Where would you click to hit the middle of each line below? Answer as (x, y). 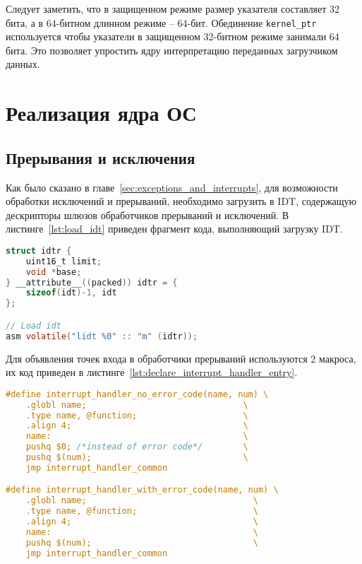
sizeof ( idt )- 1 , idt (71, 293)
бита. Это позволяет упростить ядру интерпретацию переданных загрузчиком (172, 50)
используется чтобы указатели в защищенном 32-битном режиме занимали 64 (173, 36)
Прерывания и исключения (101, 157)
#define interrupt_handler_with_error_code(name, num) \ (142, 490)
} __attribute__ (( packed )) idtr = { (92, 282)
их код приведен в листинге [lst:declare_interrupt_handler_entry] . (152, 372)
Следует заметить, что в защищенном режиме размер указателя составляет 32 (173, 8)
